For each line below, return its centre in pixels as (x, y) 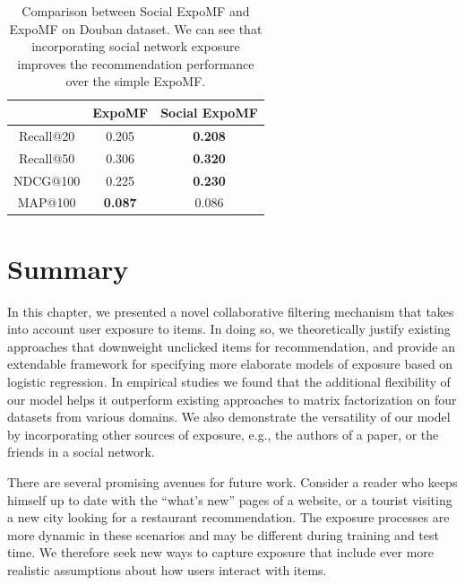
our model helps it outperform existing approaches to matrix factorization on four (232, 399)
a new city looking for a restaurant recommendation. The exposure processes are (228, 517)
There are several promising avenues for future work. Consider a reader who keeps (232, 481)
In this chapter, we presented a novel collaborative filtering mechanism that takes (231, 311)
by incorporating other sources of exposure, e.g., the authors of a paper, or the (223, 434)
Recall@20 (47, 135)
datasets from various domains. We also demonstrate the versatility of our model (229, 417)
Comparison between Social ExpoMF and (136, 11)
